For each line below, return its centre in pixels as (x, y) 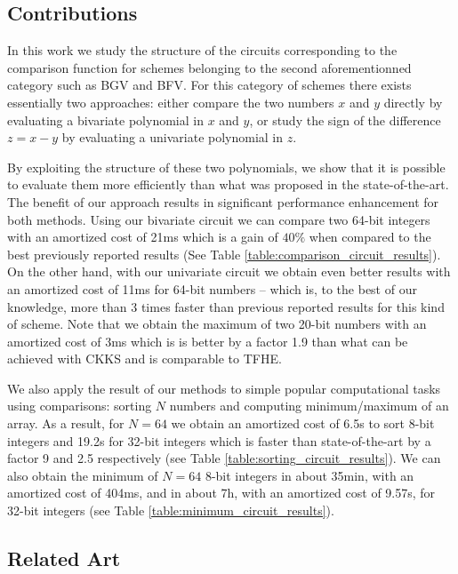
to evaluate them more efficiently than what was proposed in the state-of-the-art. (228, 184)
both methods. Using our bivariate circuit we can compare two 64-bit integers (219, 219)
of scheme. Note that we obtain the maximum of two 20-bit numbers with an (217, 324)
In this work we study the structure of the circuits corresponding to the (202, 50)
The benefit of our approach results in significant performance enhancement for (223, 201)
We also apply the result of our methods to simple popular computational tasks (224, 388)
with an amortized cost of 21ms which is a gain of (143, 237)
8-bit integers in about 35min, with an (309, 475)
